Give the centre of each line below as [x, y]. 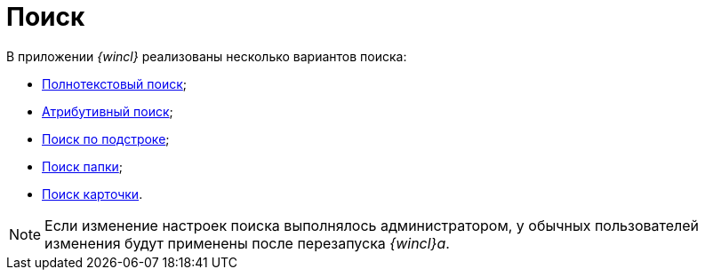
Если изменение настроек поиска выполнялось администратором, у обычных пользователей [372, 225]
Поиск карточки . [92, 194]
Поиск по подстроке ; [106, 138]
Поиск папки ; [83, 166]
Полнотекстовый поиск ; [115, 83]
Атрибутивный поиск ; [108, 111]
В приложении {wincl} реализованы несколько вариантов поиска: [207, 56]
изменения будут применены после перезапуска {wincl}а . [247, 243]
